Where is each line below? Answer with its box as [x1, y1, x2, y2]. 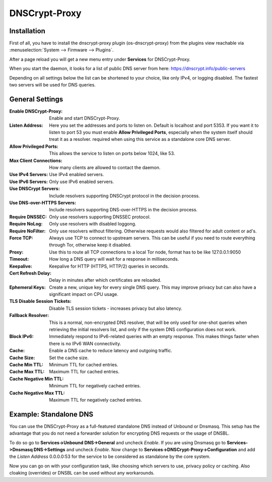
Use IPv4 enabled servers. [49, 172, 104, 178]
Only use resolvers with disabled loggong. [49, 221, 137, 227]
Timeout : [9, 256, 29, 262]
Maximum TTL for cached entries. [49, 369, 119, 375]
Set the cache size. [49, 355, 89, 361]
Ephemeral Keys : [9, 284, 46, 290]
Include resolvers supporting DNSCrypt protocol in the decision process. [49, 193, 200, 199]
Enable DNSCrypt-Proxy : [9, 108, 63, 114]
